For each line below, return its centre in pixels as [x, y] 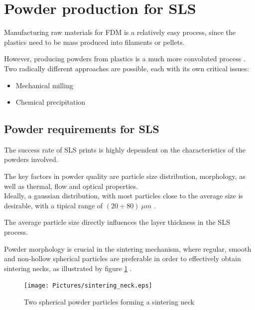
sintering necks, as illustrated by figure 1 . [68, 268]
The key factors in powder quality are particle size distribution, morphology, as [125, 176]
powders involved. [31, 159]
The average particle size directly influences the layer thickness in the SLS [117, 222]
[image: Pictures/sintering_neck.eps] [88, 286]
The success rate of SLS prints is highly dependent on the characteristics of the [125, 149]
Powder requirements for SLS [82, 129]
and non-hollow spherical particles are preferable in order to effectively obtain [123, 258]
